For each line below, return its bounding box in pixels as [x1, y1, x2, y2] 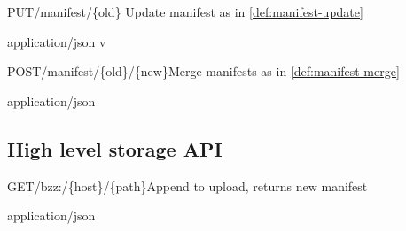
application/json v [7, 32, 106, 50]
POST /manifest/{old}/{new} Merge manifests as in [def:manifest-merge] [7, 62, 400, 81]
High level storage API [7, 135, 223, 162]
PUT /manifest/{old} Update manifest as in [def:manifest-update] [7, 3, 363, 20]
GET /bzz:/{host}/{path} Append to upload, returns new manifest [7, 176, 368, 195]
